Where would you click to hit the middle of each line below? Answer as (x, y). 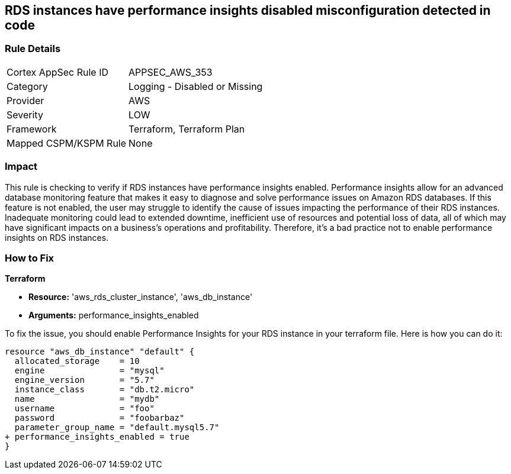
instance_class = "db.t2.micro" (105, 390)
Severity (25, 115)
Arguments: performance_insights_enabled (114, 315)
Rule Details (33, 49)
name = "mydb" (87, 399)
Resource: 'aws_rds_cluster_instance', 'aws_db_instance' (141, 297)
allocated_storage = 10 (77, 361)
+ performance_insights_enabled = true (97, 437)
